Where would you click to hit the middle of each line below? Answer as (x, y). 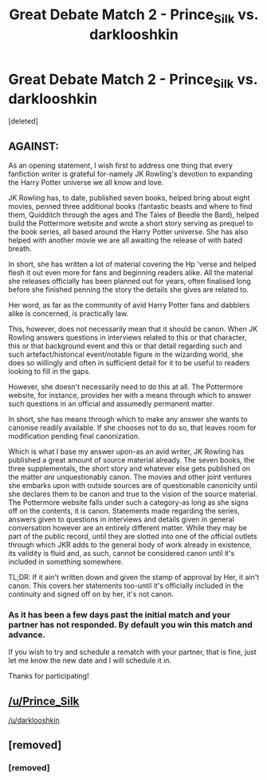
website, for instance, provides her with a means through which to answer (130, 395)
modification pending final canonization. (75, 435)
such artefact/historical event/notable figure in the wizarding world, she (126, 354)
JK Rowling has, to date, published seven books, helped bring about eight (129, 198)
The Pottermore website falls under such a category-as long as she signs (129, 502)
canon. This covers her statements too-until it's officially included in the (126, 585)
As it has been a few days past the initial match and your (120, 614)
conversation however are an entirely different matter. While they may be (128, 527)
